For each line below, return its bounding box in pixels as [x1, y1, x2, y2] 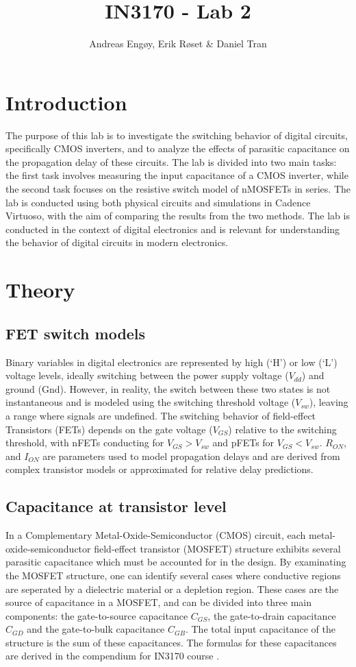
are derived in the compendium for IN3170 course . [5, 648, 220, 663]
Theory [5, 276, 75, 304]
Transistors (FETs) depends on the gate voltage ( [5, 422, 213, 436]
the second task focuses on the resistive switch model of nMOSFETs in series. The [5, 182, 351, 196]
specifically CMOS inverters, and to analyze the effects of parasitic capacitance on [5, 141, 350, 156]
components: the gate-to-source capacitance [5, 608, 188, 622]
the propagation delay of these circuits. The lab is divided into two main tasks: [5, 154, 337, 169]
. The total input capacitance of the [185, 622, 335, 636]
